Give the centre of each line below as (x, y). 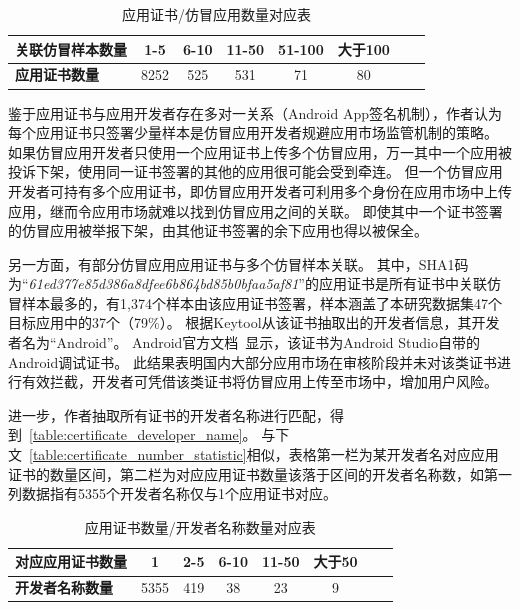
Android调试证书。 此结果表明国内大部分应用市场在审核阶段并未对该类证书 (252, 361)
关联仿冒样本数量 (71, 48)
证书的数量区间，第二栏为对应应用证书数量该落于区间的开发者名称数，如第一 (260, 473)
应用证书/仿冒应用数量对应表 (216, 14)
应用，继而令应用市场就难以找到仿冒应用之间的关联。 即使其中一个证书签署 (255, 210)
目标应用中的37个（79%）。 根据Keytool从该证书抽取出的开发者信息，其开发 (254, 322)
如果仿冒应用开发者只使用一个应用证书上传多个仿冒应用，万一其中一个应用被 (260, 151)
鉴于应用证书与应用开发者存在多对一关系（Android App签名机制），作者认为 (255, 112)
